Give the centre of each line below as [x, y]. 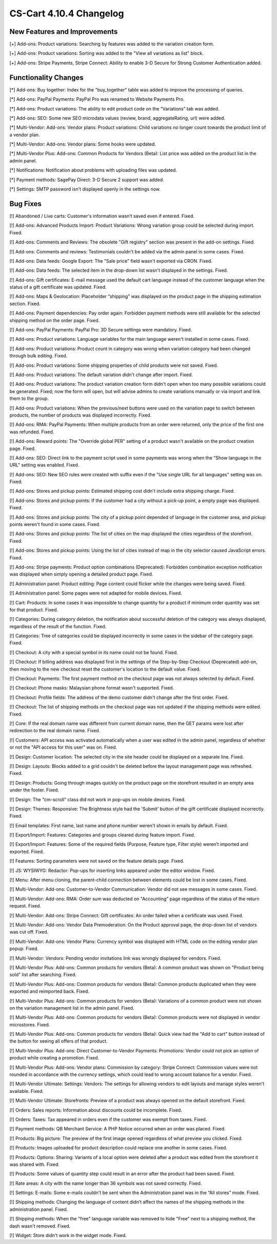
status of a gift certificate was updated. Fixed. [58, 287]
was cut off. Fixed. [29, 932]
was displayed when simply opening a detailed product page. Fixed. [81, 574]
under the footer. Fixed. [34, 790]
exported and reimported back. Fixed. [50, 991]
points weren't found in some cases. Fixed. [55, 525]
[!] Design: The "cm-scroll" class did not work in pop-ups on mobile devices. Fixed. [97, 800]
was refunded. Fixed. [32, 432]
